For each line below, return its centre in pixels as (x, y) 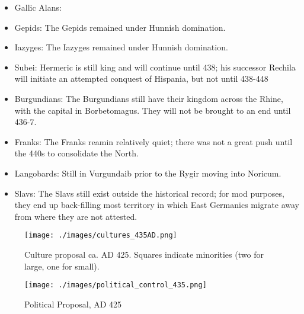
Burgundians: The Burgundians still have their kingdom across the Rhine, (149, 98)
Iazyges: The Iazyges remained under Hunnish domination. (121, 47)
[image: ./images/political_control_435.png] (116, 285)
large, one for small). (62, 266)
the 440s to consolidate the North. (76, 153)
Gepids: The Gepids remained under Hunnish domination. (120, 27)
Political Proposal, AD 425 (73, 304)
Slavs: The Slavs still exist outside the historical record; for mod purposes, (149, 193)
